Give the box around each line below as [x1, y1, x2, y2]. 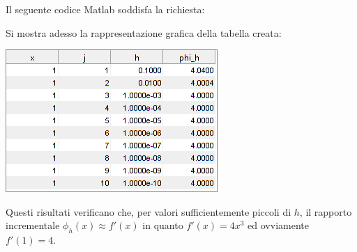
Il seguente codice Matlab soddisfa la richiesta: [6, 2, 205, 16]
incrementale [6, 218, 60, 233]
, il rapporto [299, 204, 352, 219]
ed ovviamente [248, 218, 309, 233]
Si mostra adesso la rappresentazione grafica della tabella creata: [6, 25, 282, 40]
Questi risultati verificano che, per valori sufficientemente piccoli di [6, 204, 291, 219]
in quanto [142, 218, 183, 233]
